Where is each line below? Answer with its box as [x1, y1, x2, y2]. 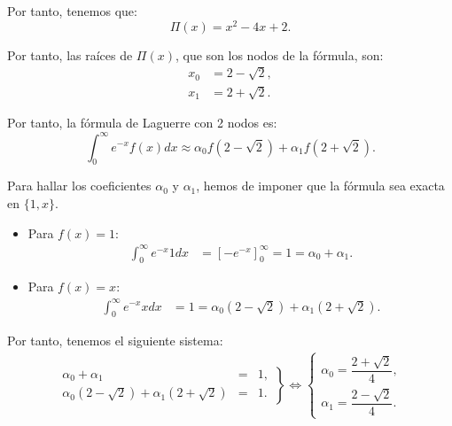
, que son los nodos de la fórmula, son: [175, 45, 384, 64]
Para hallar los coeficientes [7, 176, 152, 195]
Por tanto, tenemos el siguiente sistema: [7, 331, 223, 350]
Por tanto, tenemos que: [7, 2, 137, 19]
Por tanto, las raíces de [7, 45, 133, 64]
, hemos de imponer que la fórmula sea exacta [196, 176, 445, 195]
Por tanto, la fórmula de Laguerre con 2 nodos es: [7, 113, 277, 132]
